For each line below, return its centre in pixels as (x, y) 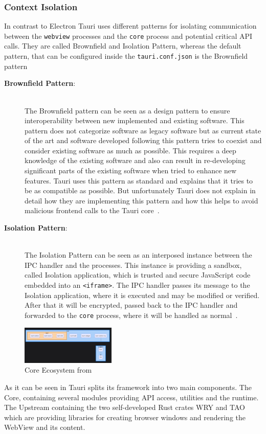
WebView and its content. (45, 427)
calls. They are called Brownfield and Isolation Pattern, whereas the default (123, 46)
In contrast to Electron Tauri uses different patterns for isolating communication (130, 26)
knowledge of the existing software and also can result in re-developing (135, 160)
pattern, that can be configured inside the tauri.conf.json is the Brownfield (126, 56)
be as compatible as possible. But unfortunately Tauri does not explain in (140, 190)
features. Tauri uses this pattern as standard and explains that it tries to (139, 180)
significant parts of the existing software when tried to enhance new (131, 170)
